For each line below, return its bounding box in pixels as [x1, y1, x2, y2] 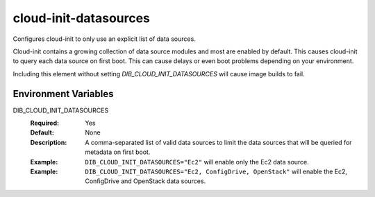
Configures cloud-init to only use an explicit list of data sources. [12, 35, 196, 43]
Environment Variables [12, 87, 114, 100]
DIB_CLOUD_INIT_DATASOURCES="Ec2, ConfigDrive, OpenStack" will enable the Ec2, [85, 167, 347, 175]
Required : [30, 119, 59, 128]
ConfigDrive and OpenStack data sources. [85, 177, 206, 185]
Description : [30, 138, 67, 146]
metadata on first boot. [85, 148, 151, 156]
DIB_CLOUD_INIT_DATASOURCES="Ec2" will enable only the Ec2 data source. [85, 157, 309, 166]
